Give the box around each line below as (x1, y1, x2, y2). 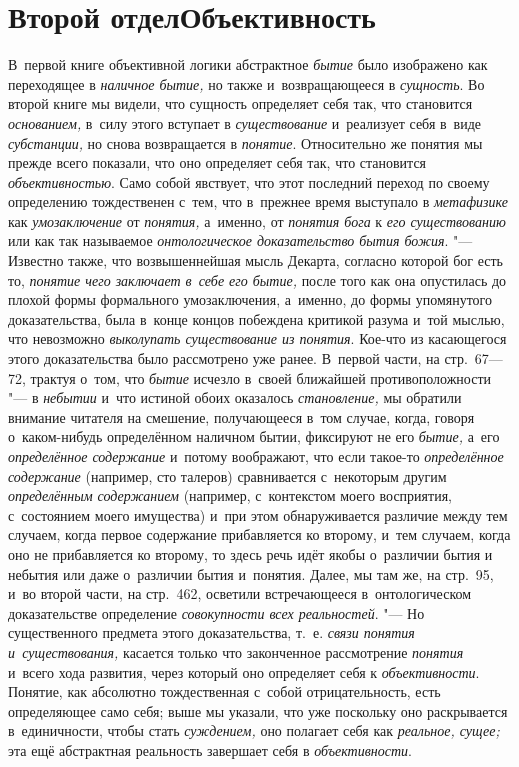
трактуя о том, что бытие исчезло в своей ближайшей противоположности (30, 367, 492, 388)
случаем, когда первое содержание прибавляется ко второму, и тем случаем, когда (8, 524, 511, 545)
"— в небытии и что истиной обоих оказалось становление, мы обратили (8, 387, 462, 408)
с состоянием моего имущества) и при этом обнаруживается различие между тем (8, 504, 508, 525)
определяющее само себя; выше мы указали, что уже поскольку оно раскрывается (8, 700, 508, 721)
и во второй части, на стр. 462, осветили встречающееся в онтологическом (8, 583, 472, 604)
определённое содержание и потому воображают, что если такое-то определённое (8, 446, 504, 466)
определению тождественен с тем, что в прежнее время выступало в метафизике (8, 191, 508, 212)
